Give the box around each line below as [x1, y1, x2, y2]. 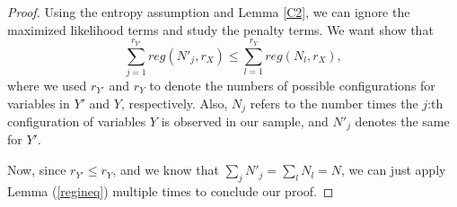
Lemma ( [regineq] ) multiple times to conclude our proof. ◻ [7, 181, 334, 200]
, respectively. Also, [120, 93, 228, 112]
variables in [7, 93, 70, 112]
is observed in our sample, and [161, 112, 329, 130]
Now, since [7, 160, 66, 179]
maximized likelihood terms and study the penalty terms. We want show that [7, 20, 434, 39]
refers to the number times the [250, 93, 418, 112]
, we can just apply [341, 160, 446, 179]
